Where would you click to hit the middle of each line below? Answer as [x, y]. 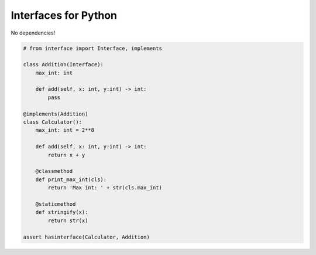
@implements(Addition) [56, 114]
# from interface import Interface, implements [92, 48]
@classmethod [54, 171]
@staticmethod [56, 204]
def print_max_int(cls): [71, 179]
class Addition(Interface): [63, 65]
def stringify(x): [62, 212]
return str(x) [68, 220]
